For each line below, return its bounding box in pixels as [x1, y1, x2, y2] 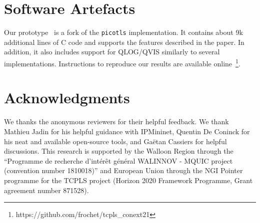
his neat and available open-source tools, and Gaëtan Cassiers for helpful [4, 136, 227, 146]
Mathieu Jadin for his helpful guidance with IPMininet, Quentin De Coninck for [4, 126, 250, 136]
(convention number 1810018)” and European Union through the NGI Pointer [4, 165, 243, 176]
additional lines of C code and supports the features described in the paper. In [4, 36, 244, 47]
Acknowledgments [4, 87, 130, 108]
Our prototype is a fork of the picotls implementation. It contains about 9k [4, 27, 243, 37]
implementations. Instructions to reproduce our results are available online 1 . [4, 56, 240, 68]
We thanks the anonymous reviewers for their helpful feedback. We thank [4, 116, 229, 127]
